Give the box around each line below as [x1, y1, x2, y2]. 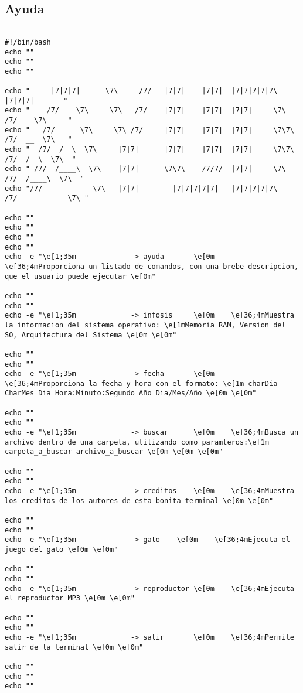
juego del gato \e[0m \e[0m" [5, 545, 118, 554]
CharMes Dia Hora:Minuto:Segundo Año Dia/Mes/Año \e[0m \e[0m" [5, 389, 257, 398]
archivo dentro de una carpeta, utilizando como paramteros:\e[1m [5, 438, 270, 446]
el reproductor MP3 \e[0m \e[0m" [5, 594, 135, 603]
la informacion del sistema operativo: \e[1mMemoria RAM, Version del [5, 320, 286, 329]
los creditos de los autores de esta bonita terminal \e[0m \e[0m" [5, 496, 274, 505]
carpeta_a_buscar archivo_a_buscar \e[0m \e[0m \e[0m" [5, 448, 223, 456]
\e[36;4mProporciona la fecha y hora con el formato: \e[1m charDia [5, 379, 278, 388]
